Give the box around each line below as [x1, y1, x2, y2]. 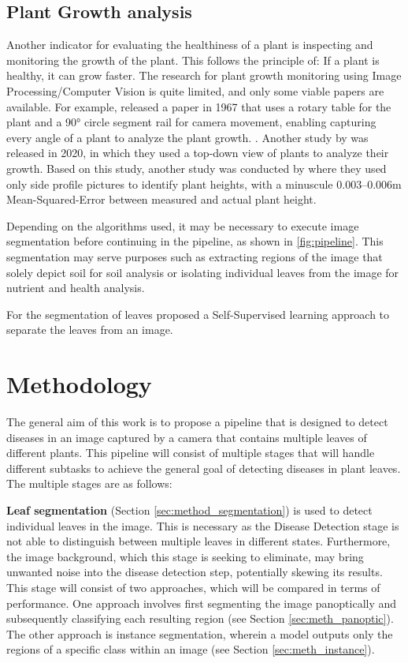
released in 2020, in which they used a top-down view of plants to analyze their [6, 144, 389, 161]
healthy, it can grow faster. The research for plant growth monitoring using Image [6, 67, 402, 84]
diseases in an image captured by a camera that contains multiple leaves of [6, 429, 367, 445]
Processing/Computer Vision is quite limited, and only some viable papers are [6, 82, 384, 99]
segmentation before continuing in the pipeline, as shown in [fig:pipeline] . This [6, 233, 384, 249]
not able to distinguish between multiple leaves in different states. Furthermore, [6, 533, 391, 549]
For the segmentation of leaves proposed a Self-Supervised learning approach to [6, 305, 390, 322]
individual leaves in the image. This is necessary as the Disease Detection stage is [6, 517, 399, 534]
